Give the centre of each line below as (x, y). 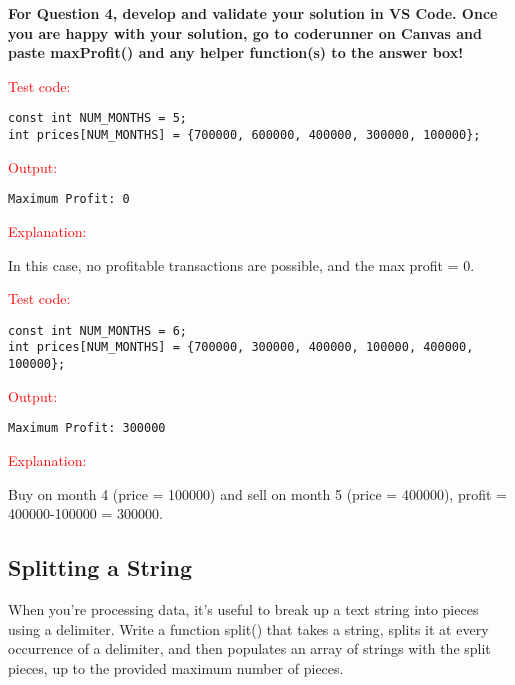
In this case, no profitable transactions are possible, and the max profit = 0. (241, 264)
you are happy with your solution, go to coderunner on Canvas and (245, 32)
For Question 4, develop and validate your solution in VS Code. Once (253, 13)
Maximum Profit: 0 (69, 199)
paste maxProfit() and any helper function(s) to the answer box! (236, 52)
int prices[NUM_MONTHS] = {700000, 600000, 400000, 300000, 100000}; (244, 135)
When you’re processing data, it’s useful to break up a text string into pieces (243, 608)
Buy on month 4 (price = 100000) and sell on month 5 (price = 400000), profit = (257, 493)
